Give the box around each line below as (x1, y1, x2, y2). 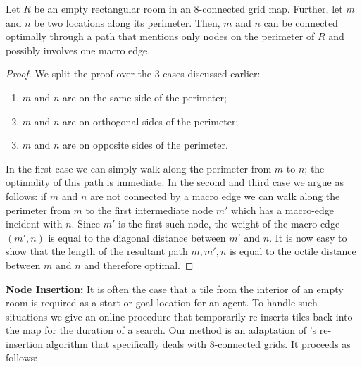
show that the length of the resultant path (6, 244, 188, 259)
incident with (6, 216, 63, 231)
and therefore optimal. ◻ (84, 257, 194, 272)
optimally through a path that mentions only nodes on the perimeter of (6, 29, 315, 44)
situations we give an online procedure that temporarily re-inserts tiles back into (6, 309, 353, 323)
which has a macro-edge (231, 202, 335, 217)
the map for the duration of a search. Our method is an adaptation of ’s (6, 323, 317, 337)
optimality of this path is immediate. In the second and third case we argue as (6, 175, 344, 189)
